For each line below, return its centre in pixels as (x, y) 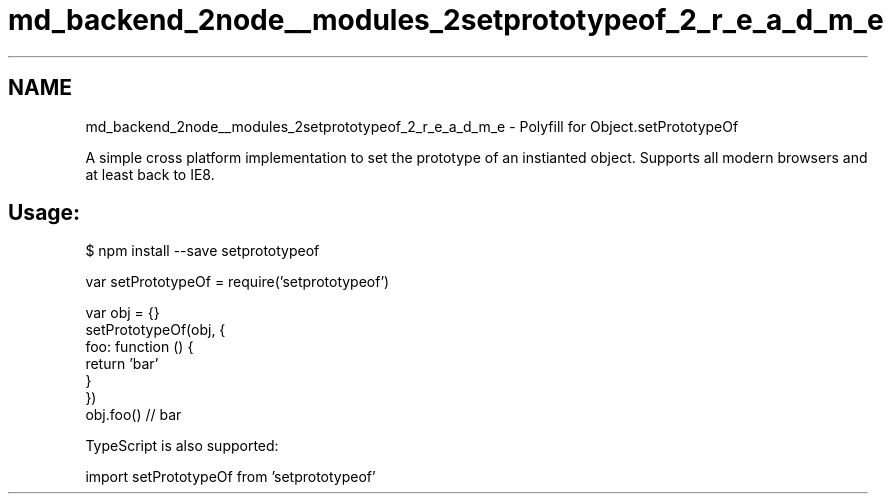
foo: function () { (139, 347)
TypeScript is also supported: (182, 446)
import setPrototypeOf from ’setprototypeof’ (230, 477)
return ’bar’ (122, 364)
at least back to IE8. (150, 174)
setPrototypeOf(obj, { (155, 330)
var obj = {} (122, 313)
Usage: (44, 213)
